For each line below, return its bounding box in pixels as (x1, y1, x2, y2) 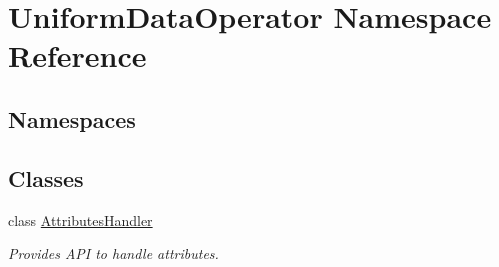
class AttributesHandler (8, 209, 153, 230)
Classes (8, 162, 84, 193)
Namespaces (8, 103, 136, 134)
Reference (8, 35, 147, 76)
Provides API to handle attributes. (8, 243, 219, 264)
